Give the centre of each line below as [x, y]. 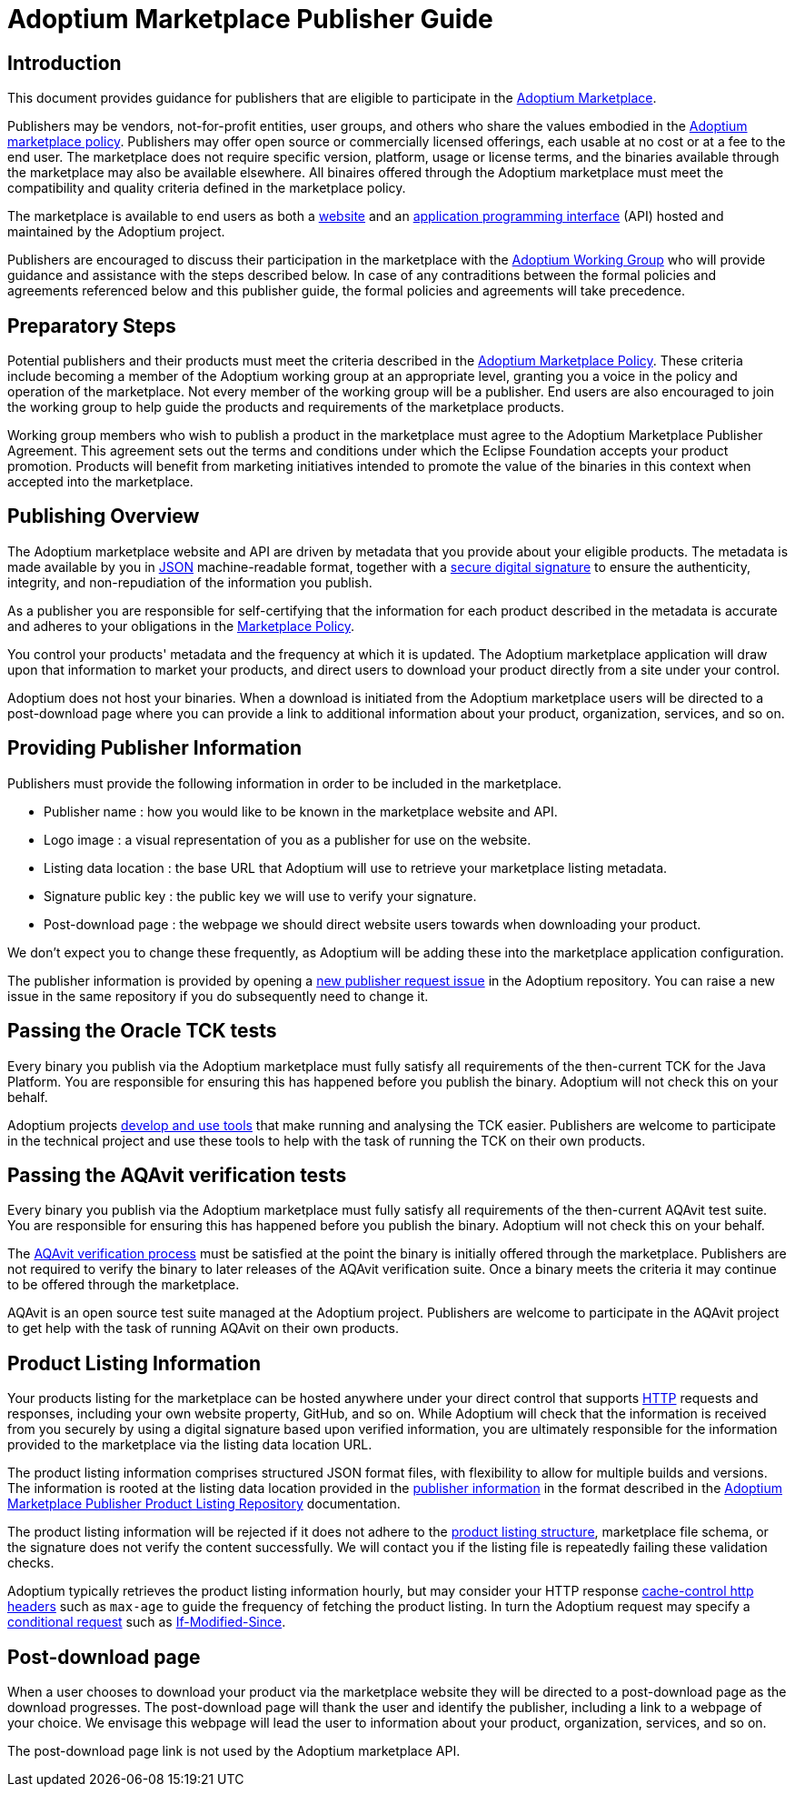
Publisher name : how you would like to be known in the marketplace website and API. [301, 811]
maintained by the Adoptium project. [116, 232]
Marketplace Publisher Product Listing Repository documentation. [204, 1504]
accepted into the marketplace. [100, 482]
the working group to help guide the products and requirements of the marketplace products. [286, 407]
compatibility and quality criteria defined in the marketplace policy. [207, 188]
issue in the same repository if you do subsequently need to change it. [218, 996]
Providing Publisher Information [154, 748]
